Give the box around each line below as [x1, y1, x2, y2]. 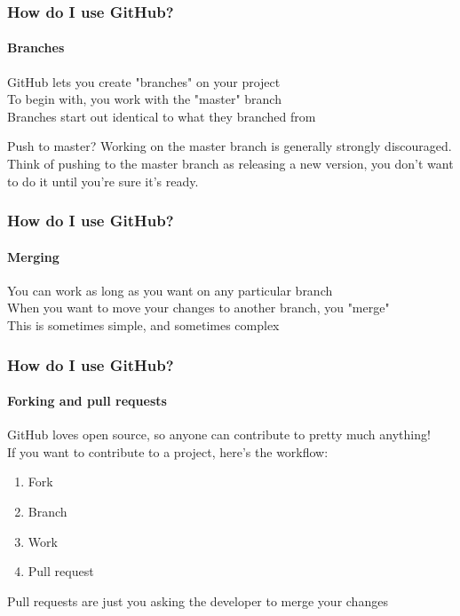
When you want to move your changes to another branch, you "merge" [7, 298, 390, 317]
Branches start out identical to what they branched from [7, 107, 316, 125]
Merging [7, 247, 59, 265]
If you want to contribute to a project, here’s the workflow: [7, 442, 329, 461]
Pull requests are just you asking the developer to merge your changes [7, 591, 388, 610]
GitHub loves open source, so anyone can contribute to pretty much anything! [7, 425, 431, 444]
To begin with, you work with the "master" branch [7, 90, 282, 108]
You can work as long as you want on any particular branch [7, 280, 333, 299]
